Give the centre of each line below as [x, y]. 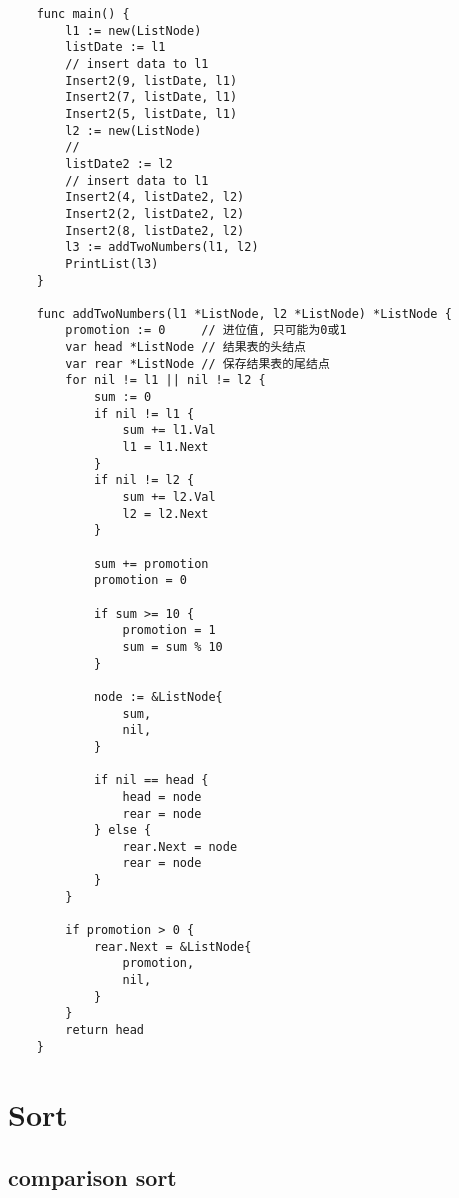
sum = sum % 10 [172, 646]
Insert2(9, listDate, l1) [151, 80]
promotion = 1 [169, 630]
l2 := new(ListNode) [133, 130]
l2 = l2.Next [165, 513]
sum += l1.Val [169, 430]
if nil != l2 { [144, 480]
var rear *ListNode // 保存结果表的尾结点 [197, 363]
